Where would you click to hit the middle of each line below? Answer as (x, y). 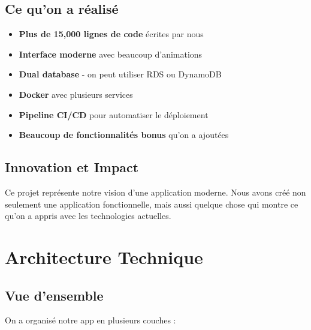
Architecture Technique (104, 256)
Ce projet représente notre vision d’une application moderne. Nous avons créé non (155, 192)
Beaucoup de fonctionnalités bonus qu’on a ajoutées (124, 135)
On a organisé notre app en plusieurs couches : (90, 320)
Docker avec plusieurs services (76, 94)
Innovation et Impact (72, 167)
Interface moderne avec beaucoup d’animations (111, 54)
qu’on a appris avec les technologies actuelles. (88, 216)
